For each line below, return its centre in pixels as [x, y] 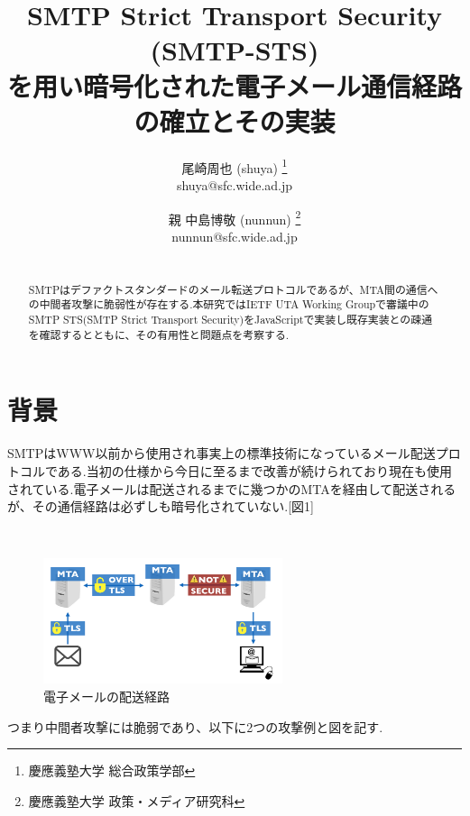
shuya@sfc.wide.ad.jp [235, 184]
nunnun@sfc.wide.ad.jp [235, 236]
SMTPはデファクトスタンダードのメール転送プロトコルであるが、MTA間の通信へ [233, 289]
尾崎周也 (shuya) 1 [235, 166]
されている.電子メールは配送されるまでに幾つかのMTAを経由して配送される [232, 488]
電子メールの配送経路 [106, 696]
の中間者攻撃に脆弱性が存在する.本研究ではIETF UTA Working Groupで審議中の [229, 304]
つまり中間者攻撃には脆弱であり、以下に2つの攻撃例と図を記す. [195, 726]
